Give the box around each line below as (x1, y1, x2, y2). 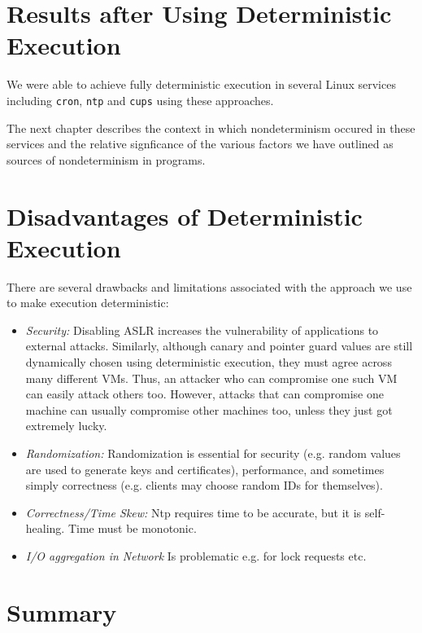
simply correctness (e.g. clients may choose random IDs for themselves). (25, 477, 383, 494)
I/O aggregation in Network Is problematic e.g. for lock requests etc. (25, 547, 367, 564)
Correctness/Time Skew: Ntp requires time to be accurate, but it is (25, 503, 362, 521)
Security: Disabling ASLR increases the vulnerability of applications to (25, 321, 379, 338)
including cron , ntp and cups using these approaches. (7, 91, 274, 108)
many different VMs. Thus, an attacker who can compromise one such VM (25, 369, 398, 386)
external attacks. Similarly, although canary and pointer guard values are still (25, 337, 413, 354)
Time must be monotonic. (67, 520, 197, 537)
